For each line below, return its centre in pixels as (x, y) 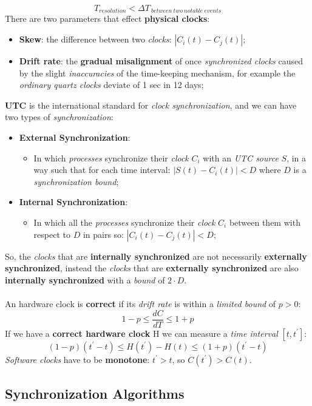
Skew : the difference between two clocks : (95, 39)
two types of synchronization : (59, 117)
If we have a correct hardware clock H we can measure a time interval (141, 333)
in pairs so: (103, 234)
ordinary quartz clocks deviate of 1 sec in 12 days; (111, 85)
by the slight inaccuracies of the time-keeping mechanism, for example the (157, 73)
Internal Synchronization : (73, 202)
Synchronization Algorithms (95, 393)
